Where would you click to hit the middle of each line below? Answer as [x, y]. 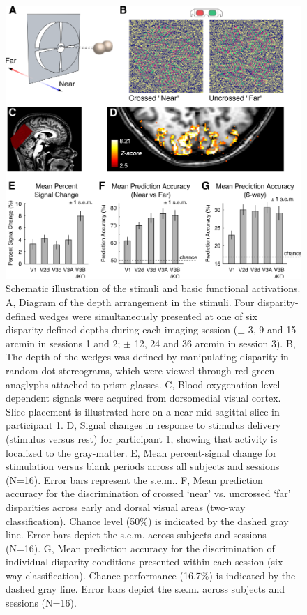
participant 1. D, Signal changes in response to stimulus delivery [143, 425]
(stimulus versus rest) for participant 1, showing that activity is [142, 438]
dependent [28, 398]
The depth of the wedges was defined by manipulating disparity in [147, 357]
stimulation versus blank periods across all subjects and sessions [143, 466]
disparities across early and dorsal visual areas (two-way [126, 507]
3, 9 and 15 [272, 329]
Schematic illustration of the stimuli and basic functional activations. [153, 288]
